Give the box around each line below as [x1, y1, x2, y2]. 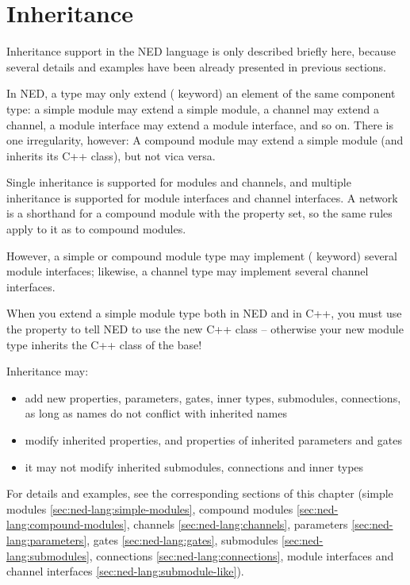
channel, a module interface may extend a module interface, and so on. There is [6, 116, 393, 133]
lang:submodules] [6, 547, 90, 564]
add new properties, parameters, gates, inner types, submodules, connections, [25, 389, 401, 406]
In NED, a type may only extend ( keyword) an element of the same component [6, 85, 396, 102]
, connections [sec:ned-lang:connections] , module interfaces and [89, 547, 394, 564]
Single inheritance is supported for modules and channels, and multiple [6, 174, 351, 191]
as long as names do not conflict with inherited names [25, 405, 287, 421]
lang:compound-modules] [6, 516, 127, 533]
